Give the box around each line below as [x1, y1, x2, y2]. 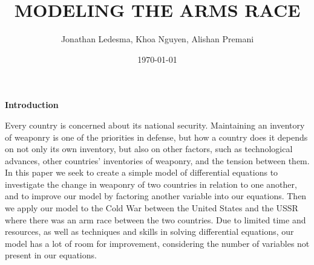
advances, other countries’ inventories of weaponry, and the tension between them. [5, 154, 310, 167]
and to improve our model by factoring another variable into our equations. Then [5, 190, 307, 202]
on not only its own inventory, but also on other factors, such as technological [5, 142, 293, 155]
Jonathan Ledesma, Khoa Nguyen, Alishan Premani [61, 33, 254, 45]
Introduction [5, 98, 59, 111]
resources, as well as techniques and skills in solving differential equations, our [5, 225, 294, 238]
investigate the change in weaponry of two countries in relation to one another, [5, 177, 297, 190]
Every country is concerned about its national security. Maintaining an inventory [5, 118, 305, 131]
